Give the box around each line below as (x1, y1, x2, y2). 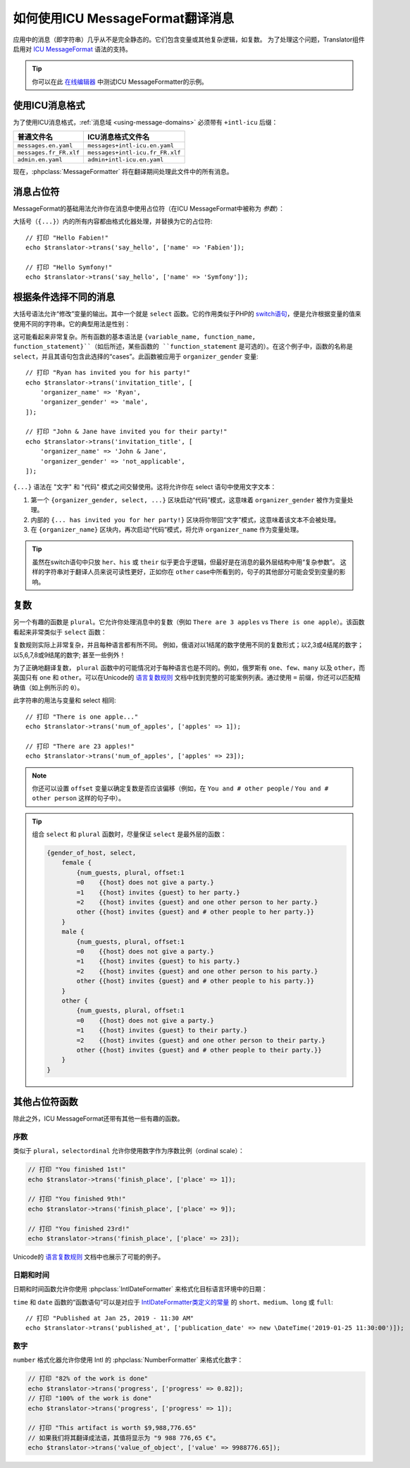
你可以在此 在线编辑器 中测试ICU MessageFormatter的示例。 (32, 77, 208, 86)
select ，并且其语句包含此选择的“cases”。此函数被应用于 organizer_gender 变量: (13, 352, 259, 361)
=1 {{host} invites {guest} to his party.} (76, 957, 240, 965)
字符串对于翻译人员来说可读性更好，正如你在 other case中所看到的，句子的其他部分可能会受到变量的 (44, 568, 340, 576)
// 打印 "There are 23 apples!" (25, 742, 135, 750)
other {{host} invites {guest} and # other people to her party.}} (76, 908, 315, 916)
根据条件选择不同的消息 (13, 291, 116, 303)
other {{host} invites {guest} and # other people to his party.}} (76, 977, 315, 985)
